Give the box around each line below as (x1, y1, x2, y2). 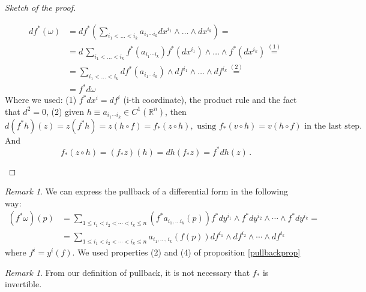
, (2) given (46, 105, 84, 117)
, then (165, 105, 187, 117)
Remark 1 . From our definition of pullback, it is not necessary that (5, 266, 250, 278)
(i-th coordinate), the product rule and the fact (123, 93, 297, 106)
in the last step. (304, 121, 362, 130)
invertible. (5, 278, 42, 290)
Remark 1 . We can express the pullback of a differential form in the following (5, 185, 288, 197)
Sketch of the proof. (5, 1, 76, 13)
